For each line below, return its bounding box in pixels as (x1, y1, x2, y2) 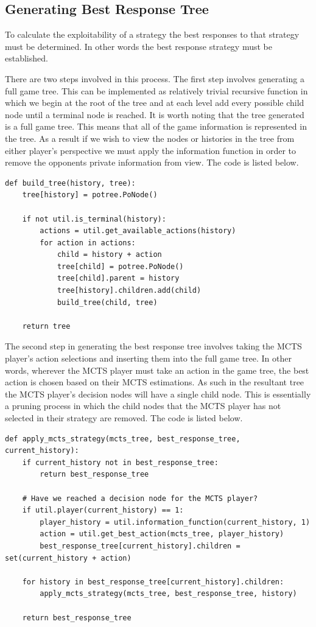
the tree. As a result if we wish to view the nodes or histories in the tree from (5, 131, 295, 144)
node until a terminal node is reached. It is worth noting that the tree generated (5, 108, 304, 121)
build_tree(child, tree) (57, 298, 158, 307)
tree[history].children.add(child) (57, 286, 202, 295)
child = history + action (57, 250, 162, 259)
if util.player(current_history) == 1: (22, 506, 184, 515)
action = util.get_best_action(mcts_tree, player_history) (40, 530, 284, 539)
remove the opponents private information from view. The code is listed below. (5, 156, 299, 169)
